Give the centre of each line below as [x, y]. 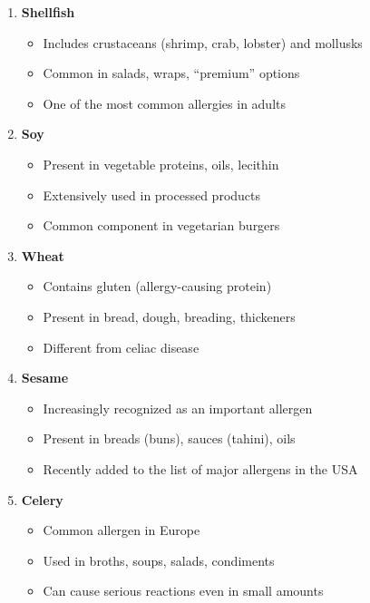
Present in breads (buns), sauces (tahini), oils [169, 438]
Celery [42, 499]
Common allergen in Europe [122, 530]
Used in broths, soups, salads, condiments [159, 560]
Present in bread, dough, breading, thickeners [169, 316]
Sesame [45, 378]
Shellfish [48, 12]
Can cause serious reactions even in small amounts [183, 591]
